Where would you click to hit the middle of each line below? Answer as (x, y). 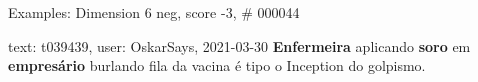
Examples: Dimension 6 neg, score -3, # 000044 (154, 12)
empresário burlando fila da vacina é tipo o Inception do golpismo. (217, 65)
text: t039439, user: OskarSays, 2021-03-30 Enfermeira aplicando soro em (239, 45)
